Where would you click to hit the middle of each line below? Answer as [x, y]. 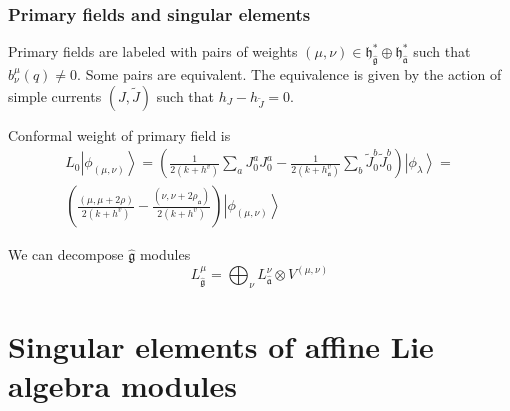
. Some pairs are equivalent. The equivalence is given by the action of [289, 74]
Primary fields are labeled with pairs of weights [153, 51]
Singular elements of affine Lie [221, 346]
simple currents [55, 95]
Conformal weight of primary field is [119, 134]
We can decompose [66, 254]
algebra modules [122, 385]
